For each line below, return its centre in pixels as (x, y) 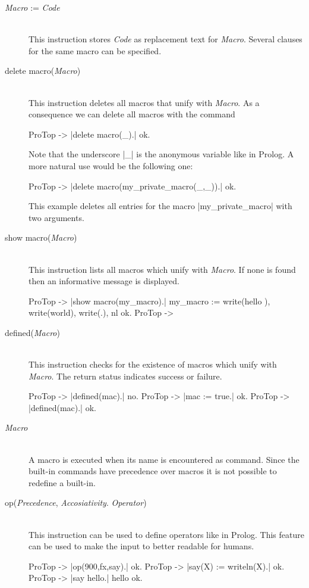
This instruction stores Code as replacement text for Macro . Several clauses (165, 39)
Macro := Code (32, 7)
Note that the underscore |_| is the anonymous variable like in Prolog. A (161, 154)
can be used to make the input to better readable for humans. (141, 546)
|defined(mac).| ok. (62, 407)
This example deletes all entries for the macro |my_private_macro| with (160, 206)
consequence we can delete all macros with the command (132, 114)
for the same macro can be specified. (95, 50)
